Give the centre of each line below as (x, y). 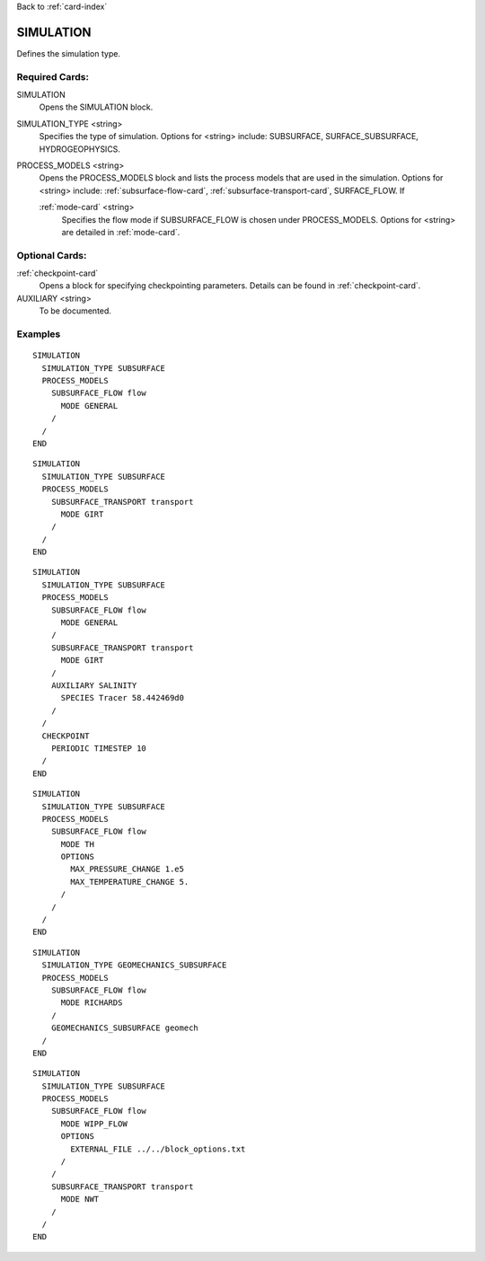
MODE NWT (80, 1199)
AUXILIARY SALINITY (94, 685)
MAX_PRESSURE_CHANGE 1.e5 (127, 869)
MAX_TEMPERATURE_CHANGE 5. (130, 882)
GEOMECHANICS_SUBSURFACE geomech (125, 1028)
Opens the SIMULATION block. (96, 107)
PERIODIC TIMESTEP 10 (99, 748)
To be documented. (75, 311)
